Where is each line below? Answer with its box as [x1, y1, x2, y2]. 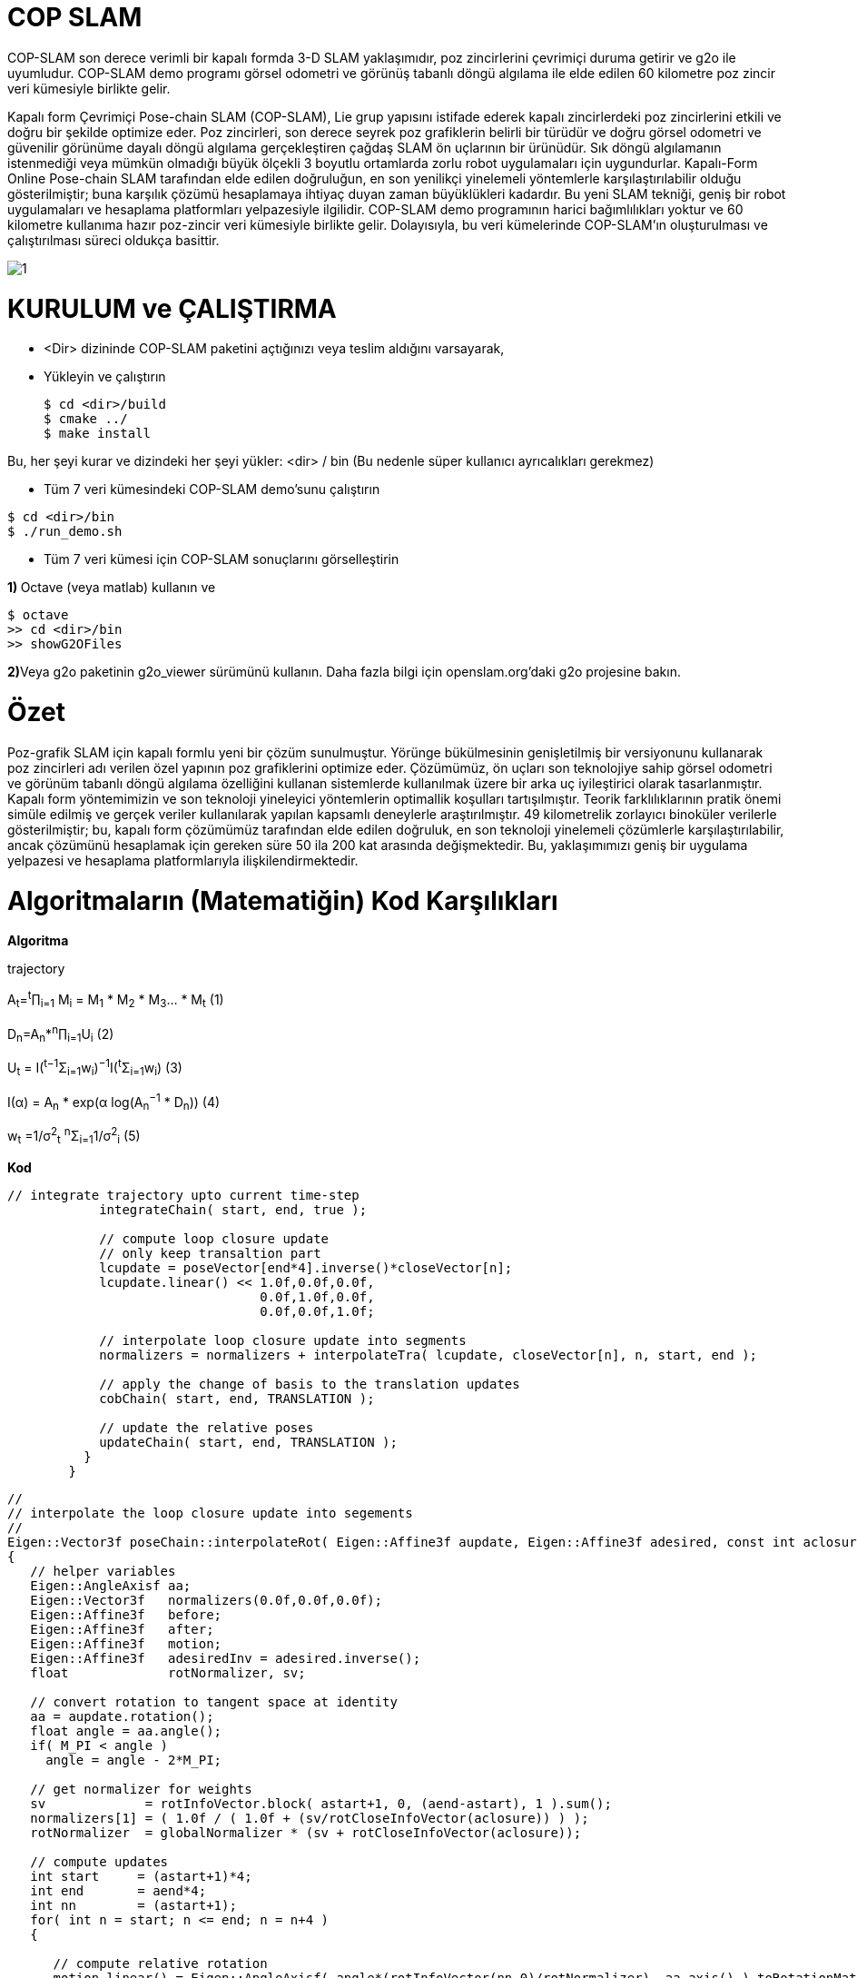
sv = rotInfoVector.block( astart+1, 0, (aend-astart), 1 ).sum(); [30, 1795, 612, 1811]
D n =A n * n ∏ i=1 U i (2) [7, 1023, 114, 1045]
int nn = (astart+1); [30, 1897, 237, 1913]
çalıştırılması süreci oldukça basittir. [7, 232, 220, 248]
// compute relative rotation [53, 1955, 268, 1971]
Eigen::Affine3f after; [30, 1621, 214, 1637]
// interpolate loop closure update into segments [99, 1332, 467, 1348]
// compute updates [30, 1854, 169, 1869]
